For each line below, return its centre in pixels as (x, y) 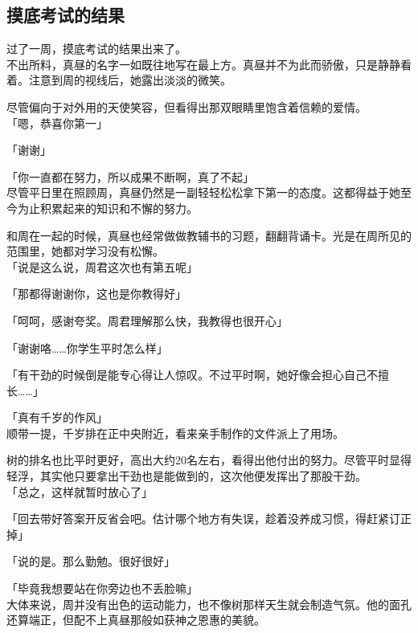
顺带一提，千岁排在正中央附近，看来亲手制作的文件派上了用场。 (175, 433)
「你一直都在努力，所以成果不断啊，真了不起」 (130, 176)
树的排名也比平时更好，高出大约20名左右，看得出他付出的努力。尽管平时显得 (209, 460)
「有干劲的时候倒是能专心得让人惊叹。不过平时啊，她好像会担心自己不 (192, 375)
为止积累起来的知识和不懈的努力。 (107, 208)
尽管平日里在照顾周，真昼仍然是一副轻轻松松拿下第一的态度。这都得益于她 (203, 192)
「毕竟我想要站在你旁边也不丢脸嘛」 (102, 588)
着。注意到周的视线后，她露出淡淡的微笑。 (119, 80)
